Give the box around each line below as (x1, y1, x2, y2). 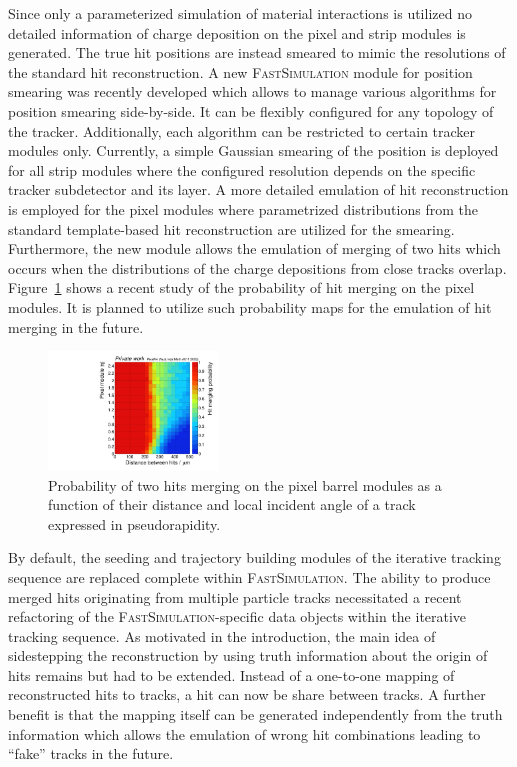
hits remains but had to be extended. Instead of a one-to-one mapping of (8, 664, 455, 685)
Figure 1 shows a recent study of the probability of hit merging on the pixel (8, 277, 475, 298)
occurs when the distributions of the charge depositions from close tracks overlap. (8, 257, 507, 278)
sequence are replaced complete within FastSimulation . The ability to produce (8, 566, 491, 587)
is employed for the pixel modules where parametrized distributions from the (8, 198, 478, 219)
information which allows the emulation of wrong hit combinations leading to (8, 723, 481, 744)
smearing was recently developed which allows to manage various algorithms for (8, 81, 497, 102)
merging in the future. (8, 316, 144, 337)
